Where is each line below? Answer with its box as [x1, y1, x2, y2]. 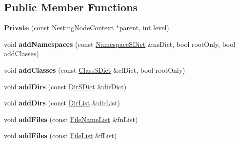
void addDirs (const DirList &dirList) [4, 98, 120, 108]
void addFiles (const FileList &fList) [4, 130, 117, 141]
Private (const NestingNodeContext [4, 22, 114, 33]
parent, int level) [119, 22, 169, 33]
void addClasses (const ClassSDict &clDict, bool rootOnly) [4, 64, 185, 75]
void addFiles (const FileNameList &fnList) [4, 114, 138, 124]
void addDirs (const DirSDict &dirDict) [4, 81, 127, 91]
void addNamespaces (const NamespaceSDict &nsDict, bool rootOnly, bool [4, 39, 236, 49]
